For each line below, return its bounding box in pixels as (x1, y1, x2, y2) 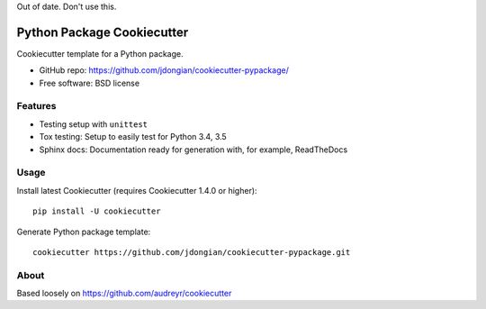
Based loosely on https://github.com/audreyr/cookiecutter (16, 288, 232, 299)
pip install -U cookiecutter (32, 206, 161, 216)
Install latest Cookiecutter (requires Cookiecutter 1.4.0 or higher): (16, 185, 257, 195)
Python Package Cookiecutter (16, 24, 189, 40)
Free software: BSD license (39, 77, 139, 88)
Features (16, 100, 57, 113)
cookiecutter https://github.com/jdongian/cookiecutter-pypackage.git (32, 247, 351, 257)
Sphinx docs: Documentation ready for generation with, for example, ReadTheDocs (39, 144, 348, 155)
